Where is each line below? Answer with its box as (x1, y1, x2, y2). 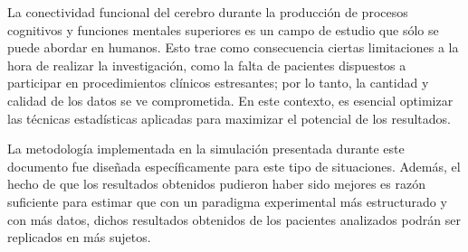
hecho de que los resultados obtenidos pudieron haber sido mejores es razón (7, 174, 425, 193)
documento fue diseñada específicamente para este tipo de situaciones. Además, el (7, 156, 461, 175)
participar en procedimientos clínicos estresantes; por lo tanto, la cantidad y (7, 73, 429, 92)
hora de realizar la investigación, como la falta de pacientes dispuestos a (7, 55, 406, 74)
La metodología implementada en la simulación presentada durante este (7, 139, 405, 158)
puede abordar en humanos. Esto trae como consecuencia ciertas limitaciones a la (7, 38, 459, 57)
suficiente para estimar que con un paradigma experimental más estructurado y (7, 191, 447, 210)
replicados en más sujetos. (7, 228, 151, 247)
